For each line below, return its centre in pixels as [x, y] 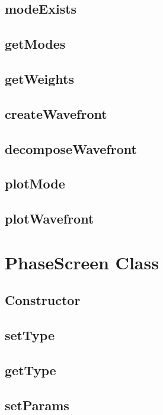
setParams [37, 405]
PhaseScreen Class [82, 262]
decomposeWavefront [71, 148]
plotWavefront [49, 218]
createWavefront [56, 113]
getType [31, 370]
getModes [35, 44]
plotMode [35, 183]
